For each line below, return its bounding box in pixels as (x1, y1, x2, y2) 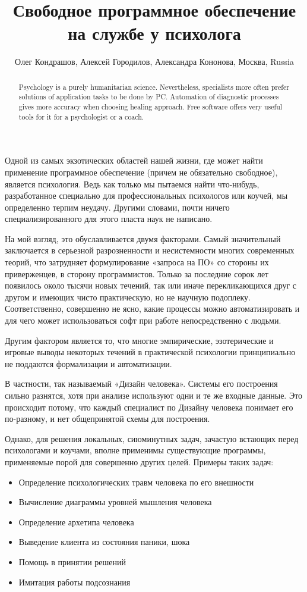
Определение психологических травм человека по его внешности (18, 475, 254, 488)
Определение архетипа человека (18, 515, 134, 528)
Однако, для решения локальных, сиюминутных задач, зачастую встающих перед (5, 432, 299, 444)
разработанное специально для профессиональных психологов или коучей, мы (5, 189, 288, 202)
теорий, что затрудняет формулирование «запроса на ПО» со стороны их (5, 256, 269, 268)
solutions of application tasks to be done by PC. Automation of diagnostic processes (18, 92, 279, 102)
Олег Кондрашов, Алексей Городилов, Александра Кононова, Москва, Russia (15, 55, 294, 68)
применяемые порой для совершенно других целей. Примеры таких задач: (5, 455, 274, 468)
